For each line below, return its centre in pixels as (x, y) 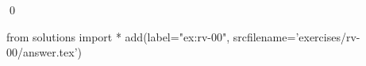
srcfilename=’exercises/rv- (297, 36)
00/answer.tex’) (44, 52)
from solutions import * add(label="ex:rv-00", (118, 36)
